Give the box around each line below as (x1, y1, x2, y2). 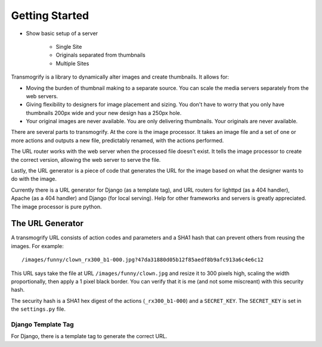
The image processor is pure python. (11, 203, 102, 210)
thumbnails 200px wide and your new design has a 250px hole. (26, 109, 182, 116)
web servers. (26, 92, 58, 99)
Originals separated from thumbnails (55, 51, 145, 59)
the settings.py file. (11, 305, 66, 312)
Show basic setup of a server (26, 30, 98, 37)
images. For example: (11, 242, 64, 249)
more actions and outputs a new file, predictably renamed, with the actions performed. (11, 137, 224, 144)
